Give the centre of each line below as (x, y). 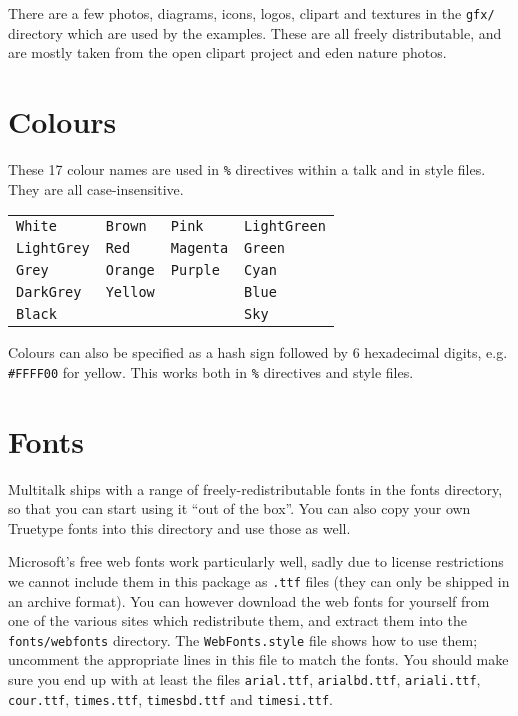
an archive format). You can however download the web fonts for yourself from (249, 600)
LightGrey (53, 248)
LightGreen (285, 226)
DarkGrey (49, 292)
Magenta (199, 248)
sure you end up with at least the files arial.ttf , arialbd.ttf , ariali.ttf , (244, 679)
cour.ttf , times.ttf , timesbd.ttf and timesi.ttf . (170, 698)
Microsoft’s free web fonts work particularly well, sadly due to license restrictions (256, 561)
